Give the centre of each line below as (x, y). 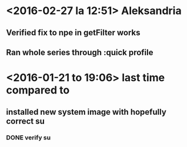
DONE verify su (29, 138)
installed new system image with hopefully (86, 112)
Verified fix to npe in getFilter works (73, 33)
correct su (26, 121)
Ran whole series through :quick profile (80, 52)
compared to (38, 90)
